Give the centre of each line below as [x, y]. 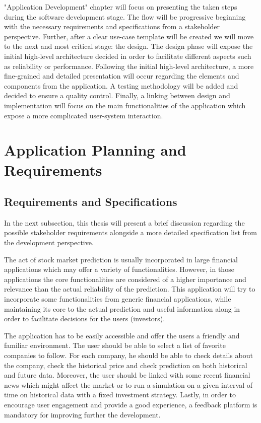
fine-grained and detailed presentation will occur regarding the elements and [122, 76]
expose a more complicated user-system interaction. [84, 115]
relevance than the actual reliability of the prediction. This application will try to [130, 289]
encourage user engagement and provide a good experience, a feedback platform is [131, 404]
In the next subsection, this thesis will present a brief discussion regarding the [124, 222]
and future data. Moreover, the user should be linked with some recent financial [127, 375]
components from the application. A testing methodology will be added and [121, 85]
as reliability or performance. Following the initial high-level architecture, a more [129, 66]
